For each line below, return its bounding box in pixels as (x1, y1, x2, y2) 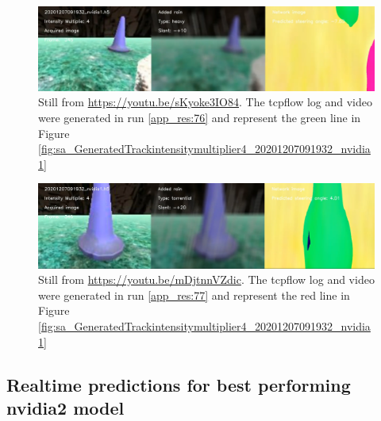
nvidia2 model (6, 395, 125, 419)
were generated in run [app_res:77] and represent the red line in (38, 286, 350, 303)
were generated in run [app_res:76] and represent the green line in (38, 109, 361, 126)
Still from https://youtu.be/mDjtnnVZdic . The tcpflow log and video (38, 271, 375, 288)
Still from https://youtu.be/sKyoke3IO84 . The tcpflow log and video (38, 94, 373, 110)
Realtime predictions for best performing (6, 372, 351, 396)
